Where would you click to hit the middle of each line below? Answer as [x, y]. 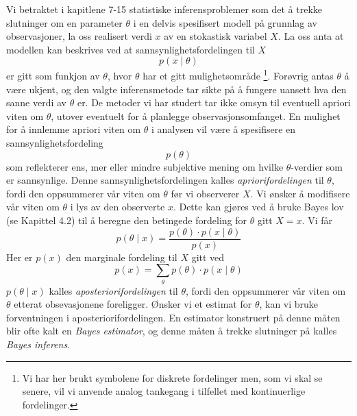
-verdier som [317, 166]
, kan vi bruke [289, 304]
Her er [20, 257]
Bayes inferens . [38, 344]
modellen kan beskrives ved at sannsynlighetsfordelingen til [131, 49]
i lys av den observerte [118, 207]
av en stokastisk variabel [216, 36]
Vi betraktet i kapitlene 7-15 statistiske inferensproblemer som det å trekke [164, 9]
